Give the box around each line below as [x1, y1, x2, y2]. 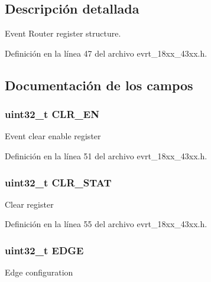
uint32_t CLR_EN [5, 107, 99, 122]
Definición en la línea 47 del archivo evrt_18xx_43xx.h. [5, 47, 207, 59]
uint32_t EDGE [5, 242, 84, 257]
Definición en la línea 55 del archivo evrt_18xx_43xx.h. [5, 218, 207, 230]
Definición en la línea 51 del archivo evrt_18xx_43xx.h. [5, 149, 207, 162]
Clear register [5, 198, 54, 210]
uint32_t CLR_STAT [5, 175, 112, 189]
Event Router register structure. [5, 27, 121, 40]
